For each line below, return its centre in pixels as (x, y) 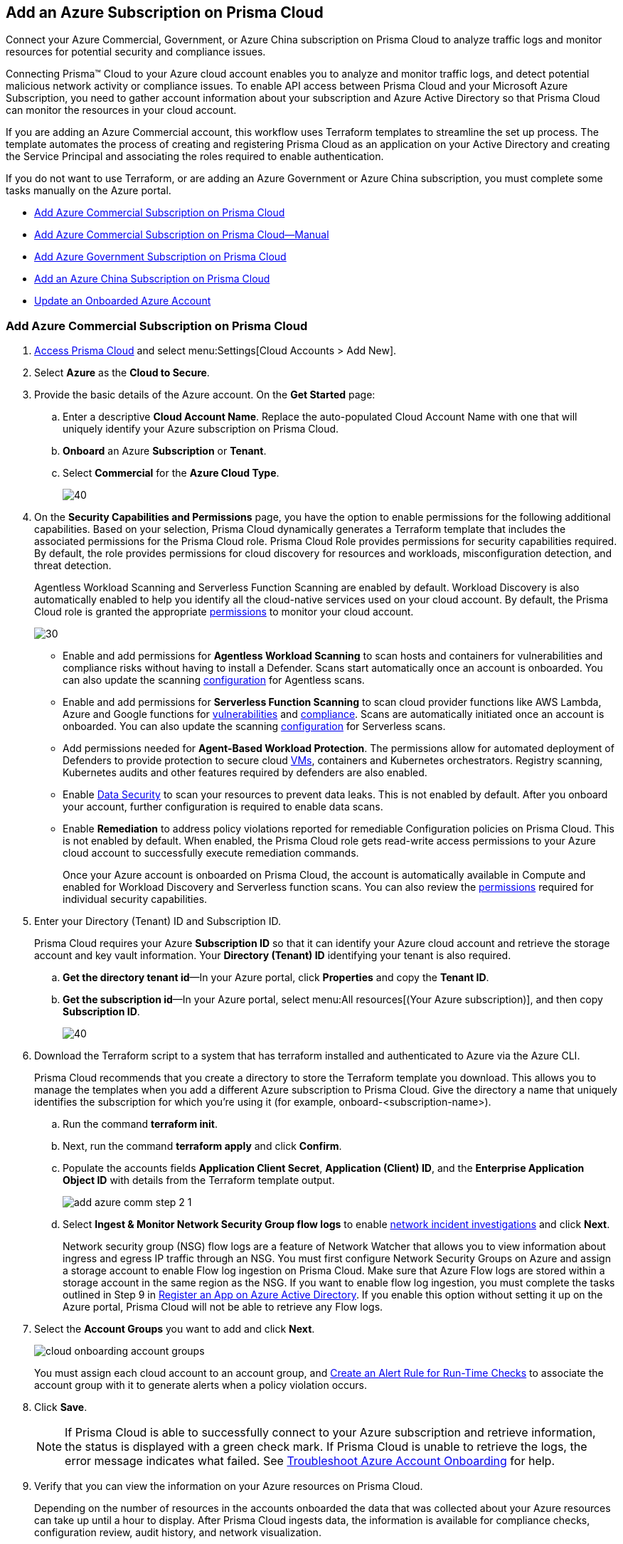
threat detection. (73, 566)
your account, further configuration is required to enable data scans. (223, 807)
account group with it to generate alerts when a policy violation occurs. (201, 1385)
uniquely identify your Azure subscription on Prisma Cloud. (201, 429)
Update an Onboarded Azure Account (123, 301)
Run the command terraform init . (140, 1124)
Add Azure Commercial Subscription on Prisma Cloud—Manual (182, 235)
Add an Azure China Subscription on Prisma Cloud (152, 279)
